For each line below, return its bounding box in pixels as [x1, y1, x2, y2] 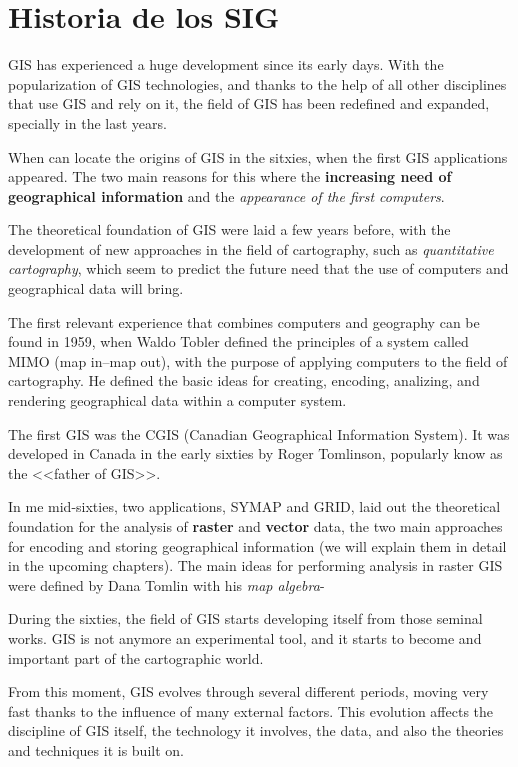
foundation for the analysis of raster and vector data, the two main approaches [8, 516, 503, 536]
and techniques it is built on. [8, 739, 184, 760]
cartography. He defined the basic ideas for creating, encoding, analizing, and [8, 370, 480, 391]
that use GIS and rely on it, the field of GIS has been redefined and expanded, [8, 93, 490, 114]
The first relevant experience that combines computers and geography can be [8, 311, 480, 332]
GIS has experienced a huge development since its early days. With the [8, 54, 444, 75]
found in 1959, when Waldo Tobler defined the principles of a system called [8, 331, 469, 352]
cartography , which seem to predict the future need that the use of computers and [8, 258, 509, 279]
